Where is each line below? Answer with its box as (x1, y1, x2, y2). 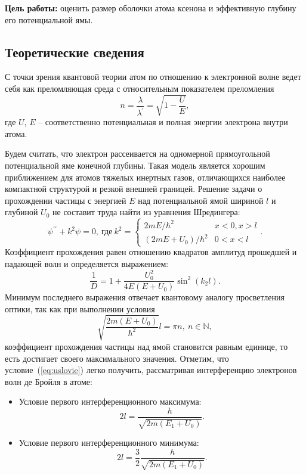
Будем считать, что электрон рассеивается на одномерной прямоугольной (5, 147, 270, 160)
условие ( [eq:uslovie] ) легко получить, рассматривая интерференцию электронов (5, 364, 297, 376)
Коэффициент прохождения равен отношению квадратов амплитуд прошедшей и (5, 246, 297, 258)
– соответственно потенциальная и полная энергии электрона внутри (38, 116, 288, 128)
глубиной (5, 206, 38, 218)
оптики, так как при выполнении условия (5, 302, 155, 315)
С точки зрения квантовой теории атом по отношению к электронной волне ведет (5, 70, 301, 83)
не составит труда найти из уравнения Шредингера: (52, 206, 240, 218)
